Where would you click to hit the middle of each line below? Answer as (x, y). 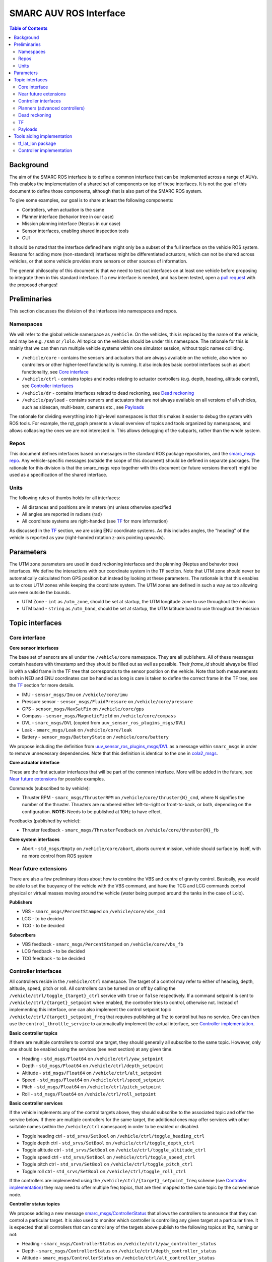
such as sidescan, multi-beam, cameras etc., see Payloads (83, 407)
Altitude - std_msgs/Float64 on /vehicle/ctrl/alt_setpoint (92, 1073)
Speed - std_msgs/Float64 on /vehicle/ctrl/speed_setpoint (93, 1080)
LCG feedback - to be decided (53, 951)
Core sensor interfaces (34, 648)
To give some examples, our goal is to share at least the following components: (91, 200)
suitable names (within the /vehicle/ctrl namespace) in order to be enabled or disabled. (104, 1127)
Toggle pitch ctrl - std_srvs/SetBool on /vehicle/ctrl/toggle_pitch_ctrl (108, 1164)
